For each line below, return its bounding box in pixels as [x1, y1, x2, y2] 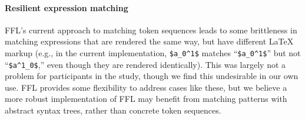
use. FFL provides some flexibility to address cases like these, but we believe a [5, 81, 287, 93]
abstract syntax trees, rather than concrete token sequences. [5, 104, 221, 116]
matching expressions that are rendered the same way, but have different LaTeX [5, 35, 294, 47]
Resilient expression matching [5, 1, 128, 13]
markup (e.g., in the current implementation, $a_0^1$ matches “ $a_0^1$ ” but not [5, 46, 301, 59]
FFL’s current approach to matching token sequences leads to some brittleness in [5, 23, 297, 36]
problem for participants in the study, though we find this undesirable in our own [5, 70, 299, 82]
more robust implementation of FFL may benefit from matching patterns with [5, 92, 287, 105]
